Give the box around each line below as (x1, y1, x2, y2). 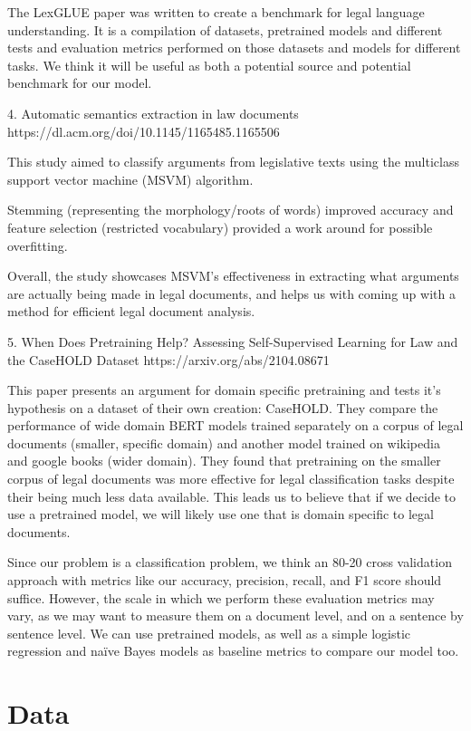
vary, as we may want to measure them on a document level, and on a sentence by (7, 606, 464, 625)
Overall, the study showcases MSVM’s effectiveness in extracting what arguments (7, 266, 459, 285)
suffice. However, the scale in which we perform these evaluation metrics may (7, 588, 435, 607)
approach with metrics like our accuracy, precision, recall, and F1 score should (7, 571, 442, 590)
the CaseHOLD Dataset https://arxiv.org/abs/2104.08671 (7, 350, 330, 369)
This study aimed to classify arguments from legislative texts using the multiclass (7, 152, 459, 171)
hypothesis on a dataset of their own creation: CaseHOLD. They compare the (7, 398, 438, 417)
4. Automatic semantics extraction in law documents (7, 103, 299, 122)
